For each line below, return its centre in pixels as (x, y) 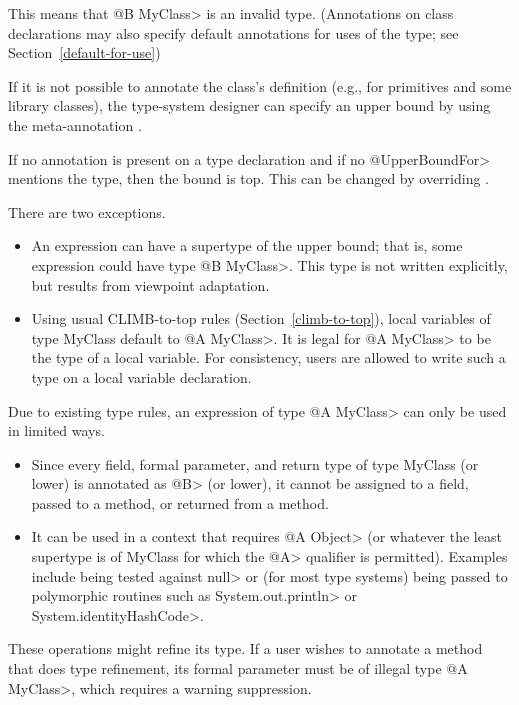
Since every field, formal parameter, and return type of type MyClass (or (255, 463)
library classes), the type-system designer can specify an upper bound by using (249, 105)
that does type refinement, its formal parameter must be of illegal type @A (238, 668)
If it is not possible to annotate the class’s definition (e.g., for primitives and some (260, 85)
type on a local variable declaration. (141, 376)
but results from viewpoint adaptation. (150, 284)
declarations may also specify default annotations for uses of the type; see (233, 32)
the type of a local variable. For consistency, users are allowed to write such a (268, 357)
